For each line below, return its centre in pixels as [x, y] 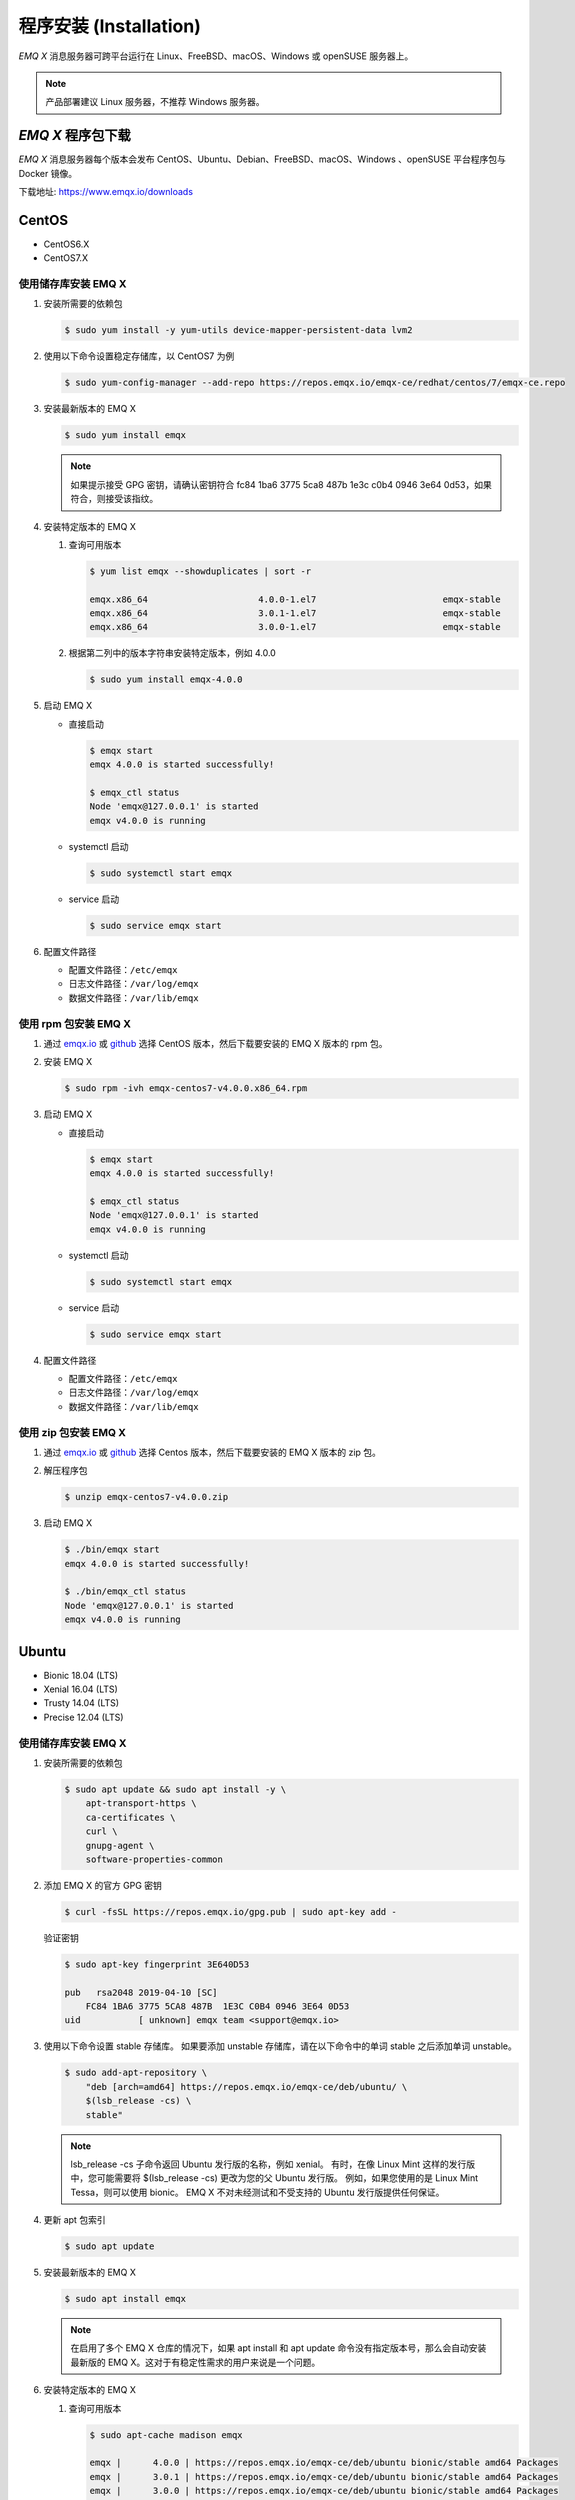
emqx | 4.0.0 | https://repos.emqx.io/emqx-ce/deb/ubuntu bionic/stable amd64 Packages [324, 2463]
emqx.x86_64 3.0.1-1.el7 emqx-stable [295, 613]
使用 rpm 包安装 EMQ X [75, 1023]
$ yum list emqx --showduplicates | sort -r [200, 571]
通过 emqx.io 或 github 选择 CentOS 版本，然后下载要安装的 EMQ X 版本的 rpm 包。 [216, 1043]
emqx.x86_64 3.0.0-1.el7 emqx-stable [295, 627]
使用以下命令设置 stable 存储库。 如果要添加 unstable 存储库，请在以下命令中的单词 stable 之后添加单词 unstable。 [280, 2046]
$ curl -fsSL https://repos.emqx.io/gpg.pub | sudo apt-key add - [230, 1911]
